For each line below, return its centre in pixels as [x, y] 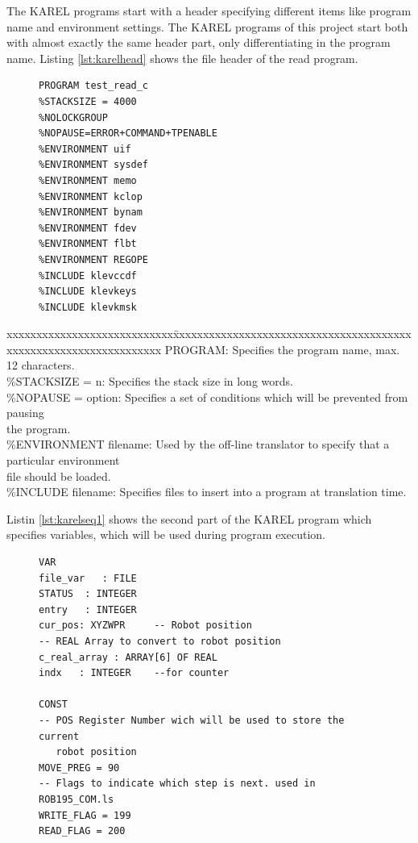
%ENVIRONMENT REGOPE [94, 259]
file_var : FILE [88, 578]
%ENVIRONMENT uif [85, 149]
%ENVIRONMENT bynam [91, 213]
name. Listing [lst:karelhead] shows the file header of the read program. [182, 58]
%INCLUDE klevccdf [88, 275]
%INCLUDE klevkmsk [88, 307]
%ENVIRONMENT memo [88, 180]
